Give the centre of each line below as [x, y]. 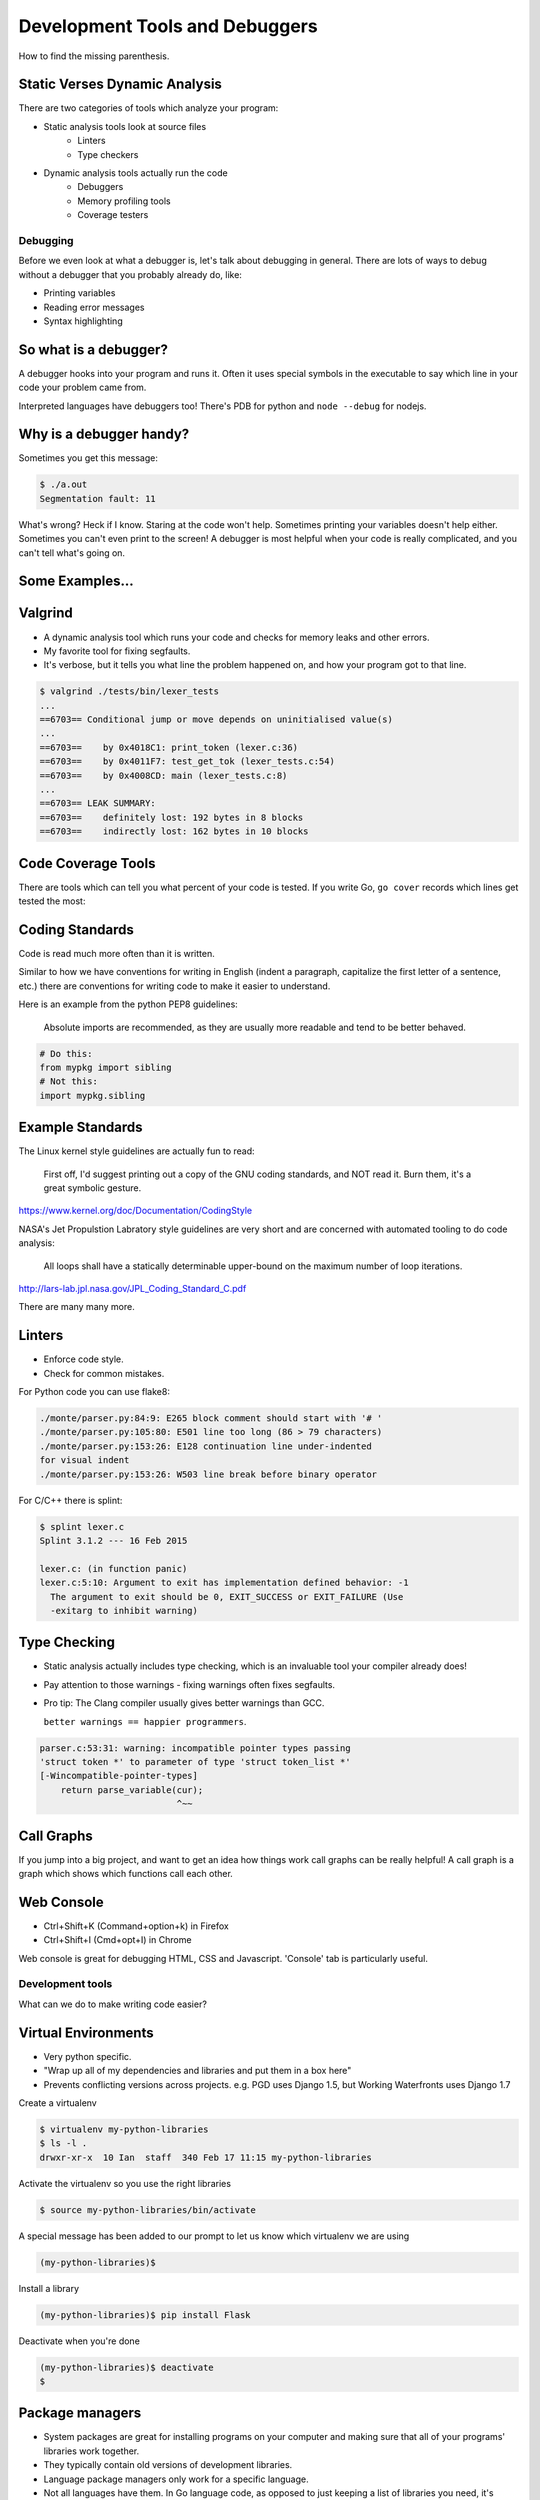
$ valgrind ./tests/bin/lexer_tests [129, 691]
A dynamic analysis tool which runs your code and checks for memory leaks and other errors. [236, 637]
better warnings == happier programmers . [145, 1721]
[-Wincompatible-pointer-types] [119, 1776]
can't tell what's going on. [71, 552]
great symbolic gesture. [92, 1188]
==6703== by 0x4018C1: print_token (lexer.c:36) [169, 747]
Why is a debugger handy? [104, 434]
